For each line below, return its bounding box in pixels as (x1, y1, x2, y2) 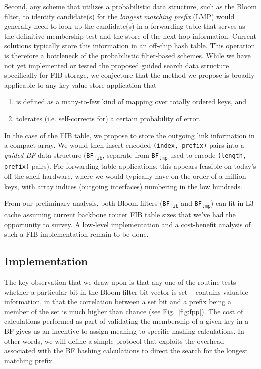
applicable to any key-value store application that (4, 79, 157, 90)
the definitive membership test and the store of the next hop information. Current (4, 30, 256, 41)
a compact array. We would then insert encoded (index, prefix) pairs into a (4, 140, 244, 150)
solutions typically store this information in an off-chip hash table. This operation (4, 40, 255, 51)
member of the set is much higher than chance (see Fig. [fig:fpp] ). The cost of (4, 306, 243, 316)
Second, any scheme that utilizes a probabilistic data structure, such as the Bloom (4, 1, 257, 11)
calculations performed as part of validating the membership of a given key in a (4, 316, 249, 326)
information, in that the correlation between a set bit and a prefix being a (4, 296, 231, 307)
